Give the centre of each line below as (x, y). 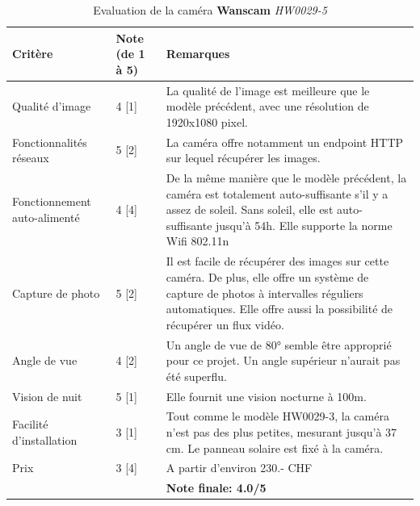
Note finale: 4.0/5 (216, 488)
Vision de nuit (47, 396)
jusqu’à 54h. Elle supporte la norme (304, 225)
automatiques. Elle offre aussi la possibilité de (279, 309)
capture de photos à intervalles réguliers (265, 293)
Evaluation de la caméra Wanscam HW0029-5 (210, 10)
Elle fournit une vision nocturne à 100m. (266, 396)
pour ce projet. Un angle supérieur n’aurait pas (283, 360)
